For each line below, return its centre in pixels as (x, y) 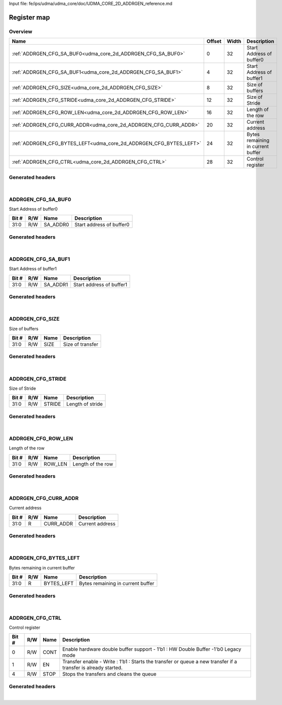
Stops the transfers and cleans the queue (109, 674)
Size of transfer (81, 344)
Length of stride (84, 404)
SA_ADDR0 (57, 224)
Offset (214, 41)
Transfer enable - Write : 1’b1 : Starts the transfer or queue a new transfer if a (149, 662)
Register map (30, 17)
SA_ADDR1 (56, 285)
